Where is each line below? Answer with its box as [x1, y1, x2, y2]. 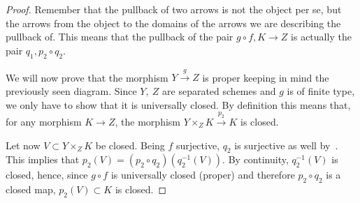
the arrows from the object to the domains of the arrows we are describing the [6, 15, 341, 30]
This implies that [6, 152, 80, 167]
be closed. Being [95, 137, 165, 152]
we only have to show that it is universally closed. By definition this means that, [6, 97, 351, 112]
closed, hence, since [6, 167, 88, 182]
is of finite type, [287, 83, 355, 98]
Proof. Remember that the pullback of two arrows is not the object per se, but [6, 2, 342, 16]
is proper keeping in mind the [202, 70, 329, 84]
